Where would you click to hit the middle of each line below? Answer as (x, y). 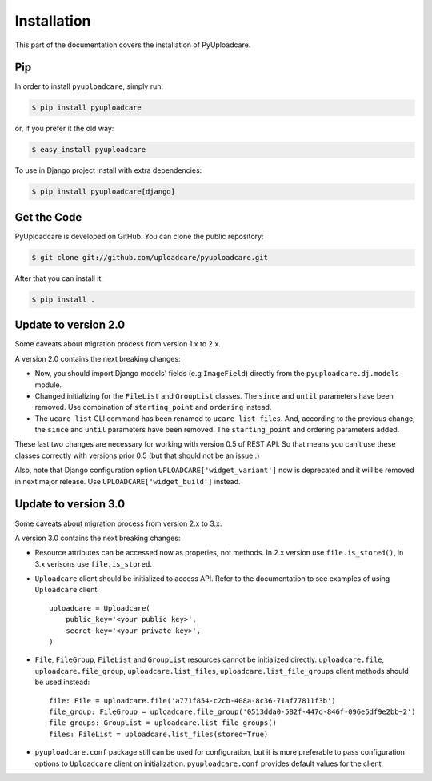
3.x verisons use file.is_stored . (93, 563)
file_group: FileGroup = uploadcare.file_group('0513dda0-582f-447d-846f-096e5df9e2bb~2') (232, 712)
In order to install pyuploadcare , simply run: (89, 86)
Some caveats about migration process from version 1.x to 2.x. (118, 344)
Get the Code (48, 217)
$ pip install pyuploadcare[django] (104, 192)
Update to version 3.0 (70, 504)
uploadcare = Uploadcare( (100, 608)
